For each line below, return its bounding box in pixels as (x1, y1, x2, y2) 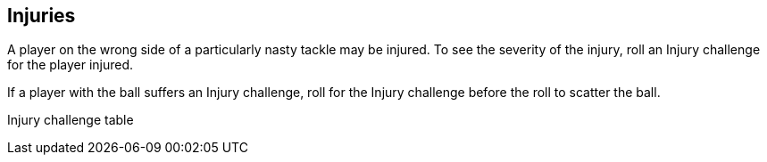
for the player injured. (7, 57, 134, 73)
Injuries (7, 4, 76, 27)
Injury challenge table (7, 112, 134, 128)
